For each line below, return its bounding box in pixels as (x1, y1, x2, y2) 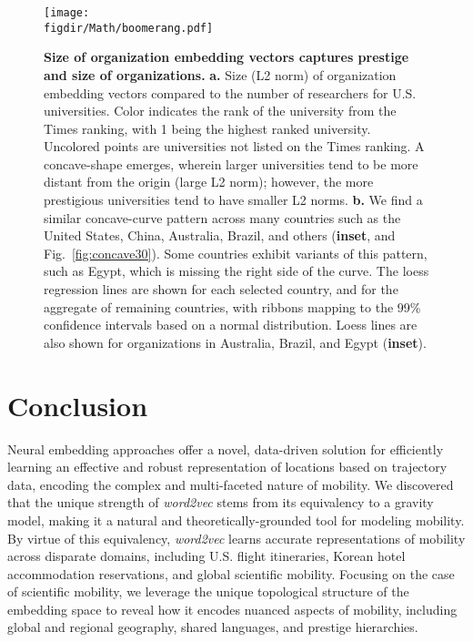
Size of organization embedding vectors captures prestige (44, 47, 409, 66)
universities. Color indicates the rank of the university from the (44, 101, 397, 120)
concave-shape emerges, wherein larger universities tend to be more (44, 154, 418, 173)
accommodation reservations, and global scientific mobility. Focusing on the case (7, 564, 455, 583)
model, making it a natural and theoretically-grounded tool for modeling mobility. (7, 510, 465, 529)
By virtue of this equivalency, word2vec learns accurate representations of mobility (7, 528, 466, 547)
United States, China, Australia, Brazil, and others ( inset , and (44, 226, 396, 245)
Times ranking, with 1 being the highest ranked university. (44, 118, 371, 138)
